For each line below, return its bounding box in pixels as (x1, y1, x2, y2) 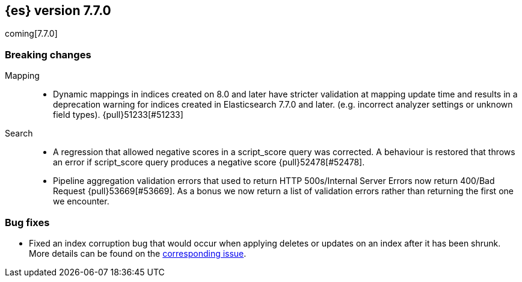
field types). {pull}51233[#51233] (53, 109, 183, 120)
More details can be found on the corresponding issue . (29, 248, 247, 259)
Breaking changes (5, 48, 91, 61)
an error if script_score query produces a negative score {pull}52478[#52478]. (53, 157, 365, 168)
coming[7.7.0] (5, 28, 58, 39)
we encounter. (53, 196, 109, 207)
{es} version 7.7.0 (5, 3, 111, 18)
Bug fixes (5, 216, 50, 228)
